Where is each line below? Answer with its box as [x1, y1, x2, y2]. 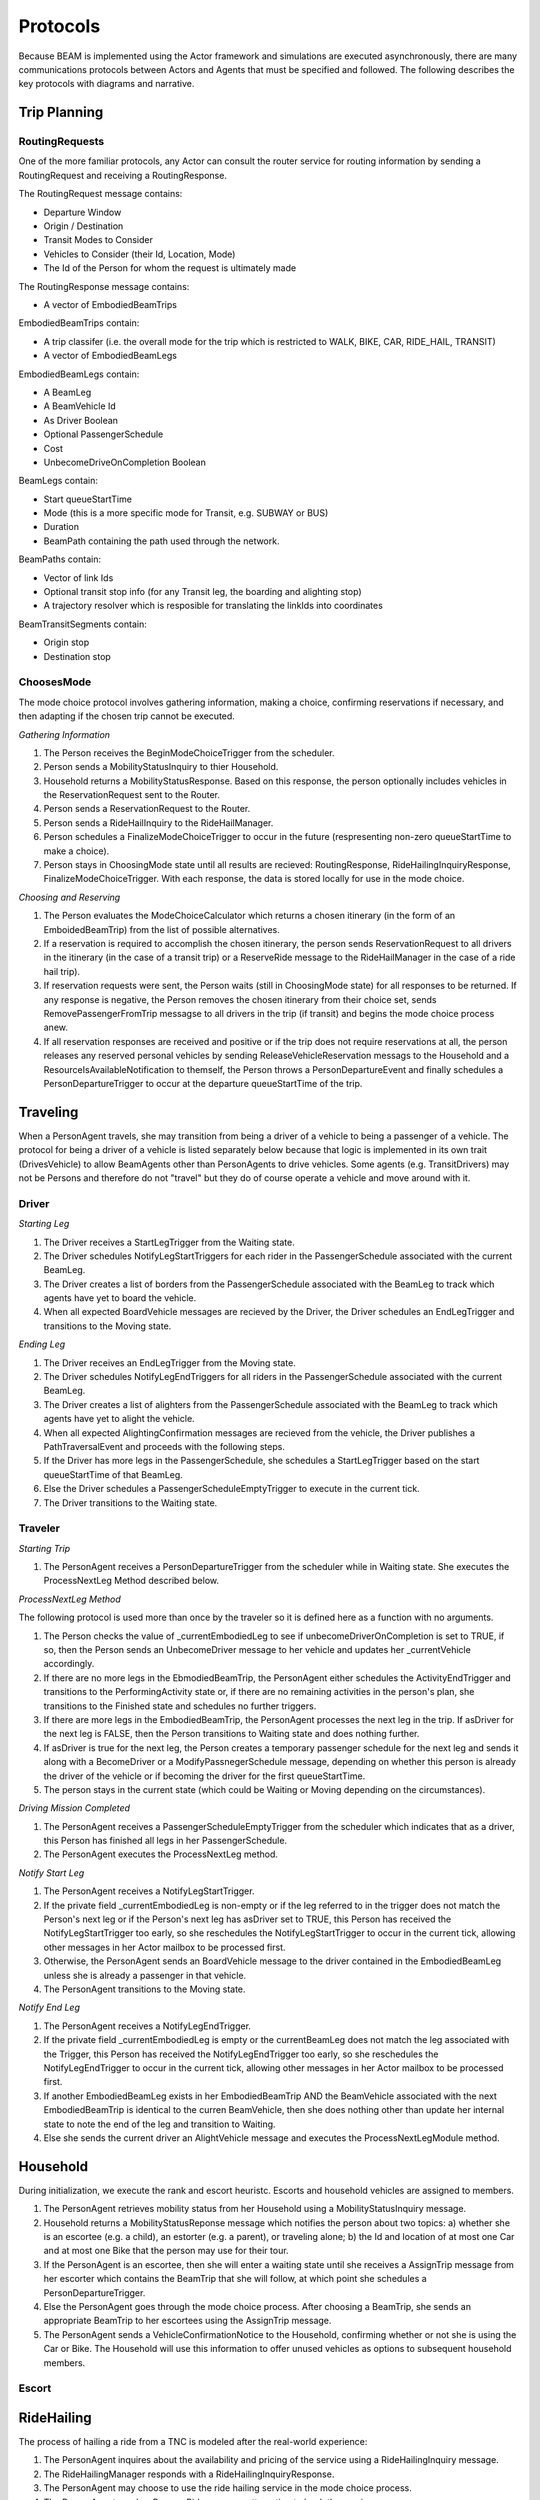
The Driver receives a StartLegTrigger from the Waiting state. [43, 1236, 295, 1248]
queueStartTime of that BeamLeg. [43, 1468, 184, 1480]
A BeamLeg [43, 386, 92, 398]
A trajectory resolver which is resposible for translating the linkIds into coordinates [43, 600, 384, 612]
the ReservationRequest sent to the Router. [43, 789, 220, 801]
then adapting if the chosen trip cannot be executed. [18, 710, 235, 722]
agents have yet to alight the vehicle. [43, 1413, 195, 1425]
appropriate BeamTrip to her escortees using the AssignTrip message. [43, 2315, 332, 2327]
